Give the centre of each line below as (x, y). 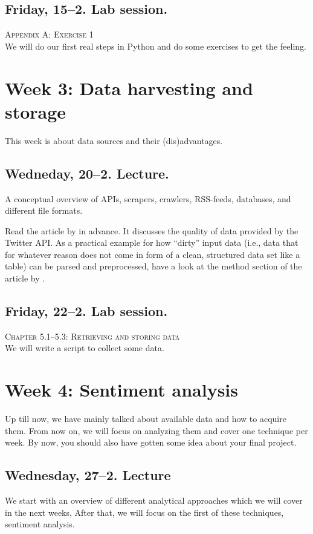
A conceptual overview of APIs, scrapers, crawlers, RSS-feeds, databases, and (148, 198)
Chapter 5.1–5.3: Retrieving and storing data (92, 336)
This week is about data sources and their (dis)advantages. (114, 140)
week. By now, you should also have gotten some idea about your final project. (151, 442)
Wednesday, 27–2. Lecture (88, 475)
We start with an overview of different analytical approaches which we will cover (154, 500)
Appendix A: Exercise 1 (49, 34)
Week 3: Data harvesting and (129, 87)
